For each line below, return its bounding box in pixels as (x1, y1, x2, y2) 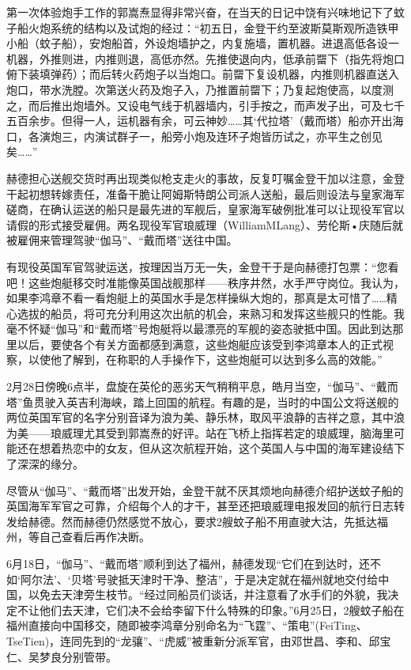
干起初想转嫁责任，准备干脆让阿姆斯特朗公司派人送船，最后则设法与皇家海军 (6, 185, 405, 202)
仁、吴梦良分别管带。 (6, 648, 117, 664)
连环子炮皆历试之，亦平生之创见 (216, 127, 383, 144)
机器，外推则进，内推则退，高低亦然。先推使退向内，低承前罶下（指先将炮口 (6, 50, 405, 66)
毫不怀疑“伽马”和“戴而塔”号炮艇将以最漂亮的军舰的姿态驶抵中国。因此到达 (6, 320, 393, 337)
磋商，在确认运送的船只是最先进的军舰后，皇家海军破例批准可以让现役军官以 (6, 201, 405, 218)
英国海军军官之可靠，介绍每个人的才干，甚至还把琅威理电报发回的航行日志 (6, 498, 394, 514)
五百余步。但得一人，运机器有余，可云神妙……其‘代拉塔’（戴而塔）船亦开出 (6, 112, 393, 129)
